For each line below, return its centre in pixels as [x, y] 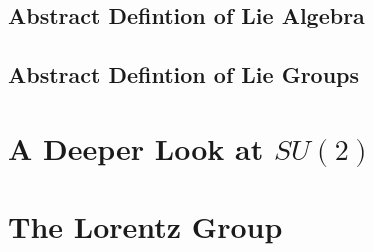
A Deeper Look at [136, 147]
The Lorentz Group [145, 226]
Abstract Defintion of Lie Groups [184, 74]
